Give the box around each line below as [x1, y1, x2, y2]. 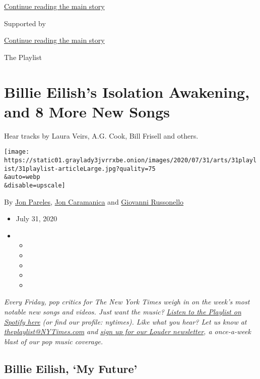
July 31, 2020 [16, 213, 57, 224]
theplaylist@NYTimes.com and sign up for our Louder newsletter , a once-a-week [4, 326, 251, 337]
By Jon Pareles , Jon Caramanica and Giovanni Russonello [4, 196, 184, 207]
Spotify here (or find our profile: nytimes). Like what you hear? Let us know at [4, 316, 247, 327]
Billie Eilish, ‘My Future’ [4, 360, 138, 376]
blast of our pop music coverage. [4, 336, 103, 346]
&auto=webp [4, 173, 40, 181]
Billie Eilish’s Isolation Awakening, [4, 81, 250, 102]
